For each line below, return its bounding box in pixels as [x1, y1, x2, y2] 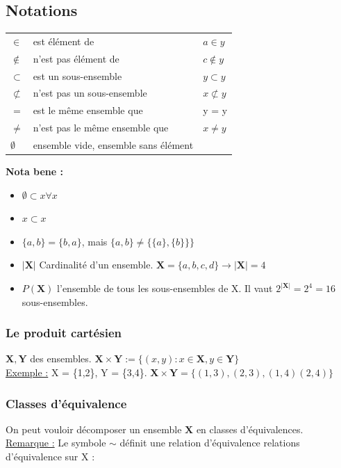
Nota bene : [6, 164, 64, 179]
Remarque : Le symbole [6, 435, 106, 450]
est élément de [33, 33, 94, 48]
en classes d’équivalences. [196, 421, 303, 436]
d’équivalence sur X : [6, 449, 95, 464]
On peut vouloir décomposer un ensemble [6, 421, 182, 436]
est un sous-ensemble [33, 68, 122, 83]
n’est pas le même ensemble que [33, 120, 169, 135]
